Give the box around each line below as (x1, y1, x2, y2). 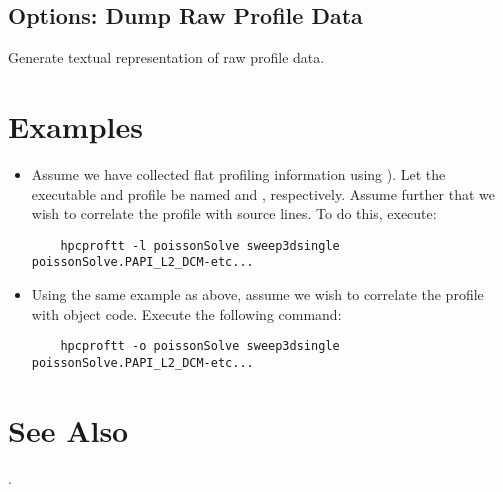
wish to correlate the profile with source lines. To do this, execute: (31, 203, 437, 224)
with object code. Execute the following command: (31, 303, 342, 324)
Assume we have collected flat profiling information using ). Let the (31, 163, 446, 184)
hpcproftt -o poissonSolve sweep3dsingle (60, 339, 340, 354)
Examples (8, 105, 143, 146)
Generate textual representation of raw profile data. (8, 47, 325, 68)
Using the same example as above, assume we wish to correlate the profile (31, 284, 484, 305)
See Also (8, 409, 129, 450)
